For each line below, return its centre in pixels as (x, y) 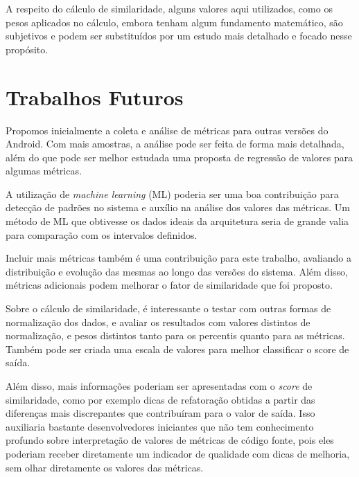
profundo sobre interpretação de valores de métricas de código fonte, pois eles (170, 440)
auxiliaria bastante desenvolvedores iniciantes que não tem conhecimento (160, 426)
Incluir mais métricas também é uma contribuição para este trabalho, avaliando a (178, 258)
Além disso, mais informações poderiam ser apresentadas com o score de (159, 386)
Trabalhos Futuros (95, 97)
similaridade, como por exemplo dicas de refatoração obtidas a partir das (160, 399)
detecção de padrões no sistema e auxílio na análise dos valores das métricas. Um (178, 207)
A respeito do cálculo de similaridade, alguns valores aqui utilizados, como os (169, 8)
